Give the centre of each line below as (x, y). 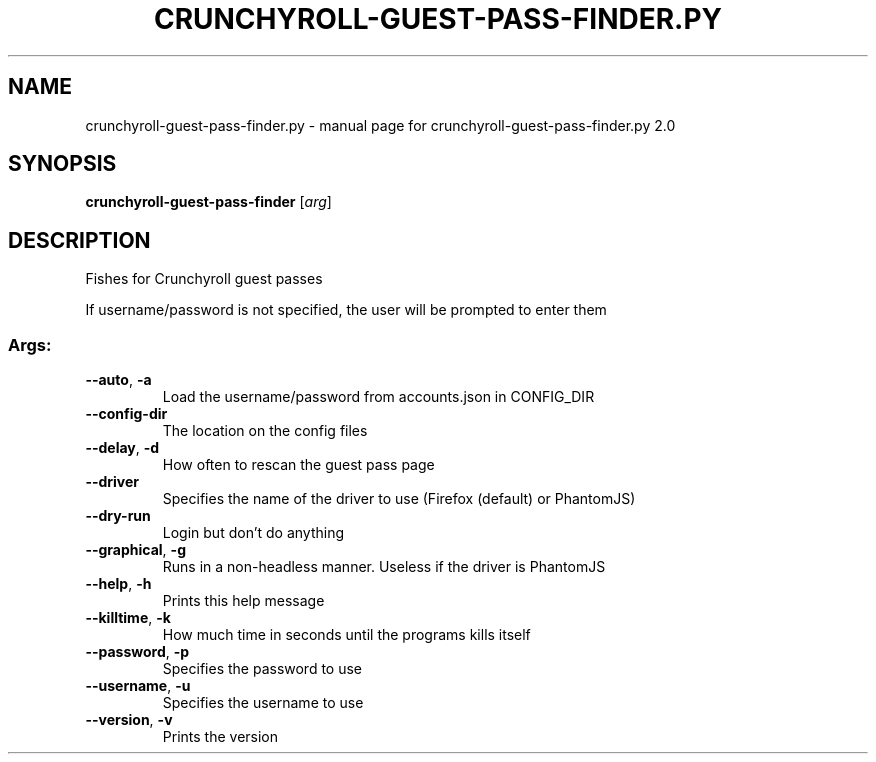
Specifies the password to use (262, 669)
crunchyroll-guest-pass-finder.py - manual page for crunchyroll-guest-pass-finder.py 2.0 (380, 125)
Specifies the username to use (263, 703)
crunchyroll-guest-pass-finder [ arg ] (208, 202)
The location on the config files (265, 431)
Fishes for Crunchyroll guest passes (204, 279)
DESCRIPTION (79, 240)
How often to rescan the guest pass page (298, 465)
